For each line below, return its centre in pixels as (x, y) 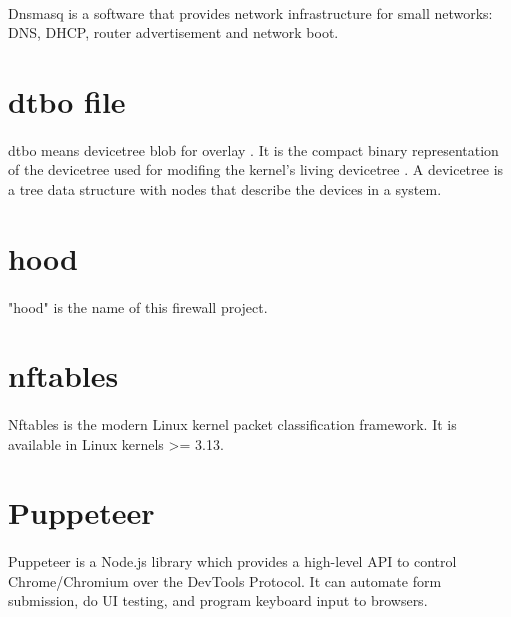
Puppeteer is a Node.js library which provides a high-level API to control (232, 561)
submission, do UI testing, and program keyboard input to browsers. (218, 600)
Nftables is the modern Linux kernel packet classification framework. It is (232, 424)
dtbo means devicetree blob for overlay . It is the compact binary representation (253, 149)
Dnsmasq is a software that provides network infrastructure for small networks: (250, 12)
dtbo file (67, 100)
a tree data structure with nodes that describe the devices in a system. (225, 188)
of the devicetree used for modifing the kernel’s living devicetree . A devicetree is (256, 169)
